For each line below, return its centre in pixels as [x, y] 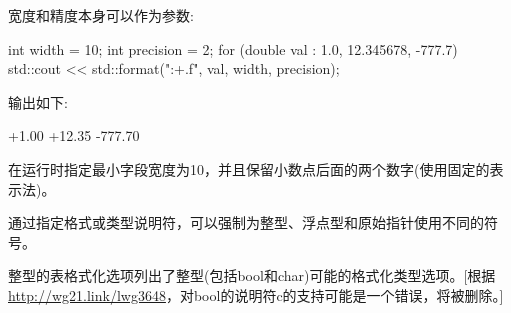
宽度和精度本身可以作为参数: [101, 15]
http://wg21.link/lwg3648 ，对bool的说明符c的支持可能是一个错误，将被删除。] [256, 294]
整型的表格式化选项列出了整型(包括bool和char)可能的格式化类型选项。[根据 [252, 275]
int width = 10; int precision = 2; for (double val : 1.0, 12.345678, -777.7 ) [233, 48]
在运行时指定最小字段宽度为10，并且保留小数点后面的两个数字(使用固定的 [249, 168]
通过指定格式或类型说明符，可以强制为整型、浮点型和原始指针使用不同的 [246, 222]
